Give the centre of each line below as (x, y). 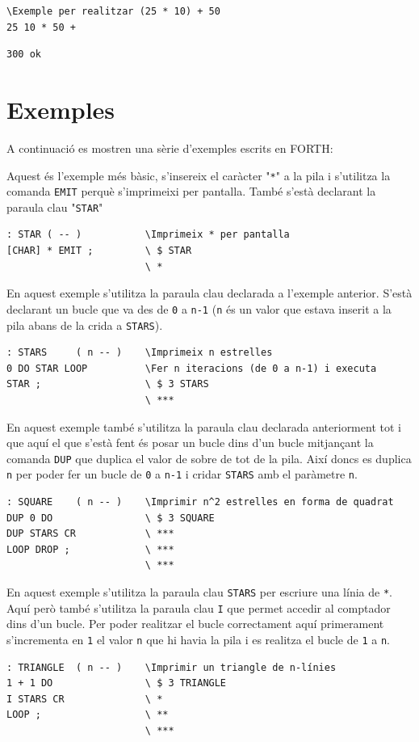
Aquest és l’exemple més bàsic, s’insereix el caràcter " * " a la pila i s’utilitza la (199, 175)
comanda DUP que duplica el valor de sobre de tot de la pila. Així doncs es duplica (209, 458)
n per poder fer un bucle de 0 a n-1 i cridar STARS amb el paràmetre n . (182, 474)
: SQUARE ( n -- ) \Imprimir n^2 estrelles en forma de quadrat (200, 502)
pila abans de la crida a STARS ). (85, 325)
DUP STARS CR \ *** (90, 534)
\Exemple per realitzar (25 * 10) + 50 (113, 11)
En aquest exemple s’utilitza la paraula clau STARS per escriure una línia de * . (199, 592)
